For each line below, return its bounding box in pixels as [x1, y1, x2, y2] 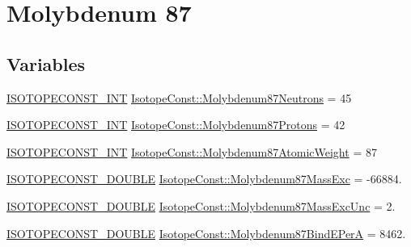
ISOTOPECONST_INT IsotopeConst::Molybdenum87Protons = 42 [6, 116, 345, 133]
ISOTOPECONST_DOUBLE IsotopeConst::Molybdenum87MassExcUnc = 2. [6, 197, 396, 214]
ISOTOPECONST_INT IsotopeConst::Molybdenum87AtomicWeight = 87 [6, 143, 377, 160]
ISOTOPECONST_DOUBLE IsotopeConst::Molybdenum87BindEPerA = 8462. [6, 224, 406, 241]
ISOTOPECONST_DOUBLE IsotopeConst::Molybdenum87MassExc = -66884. [6, 170, 402, 187]
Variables [6, 51, 86, 76]
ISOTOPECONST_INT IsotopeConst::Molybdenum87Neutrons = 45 [6, 89, 352, 106]
